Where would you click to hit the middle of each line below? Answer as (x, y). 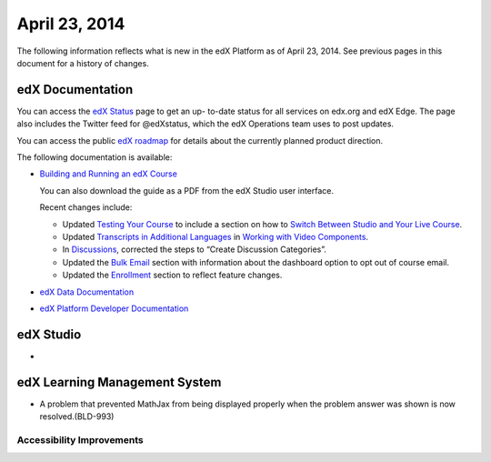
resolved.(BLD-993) (77, 417)
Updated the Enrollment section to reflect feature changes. (172, 275)
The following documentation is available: (95, 157)
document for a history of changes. (83, 63)
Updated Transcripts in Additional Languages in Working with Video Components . (215, 236)
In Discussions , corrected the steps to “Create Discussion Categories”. (195, 249)
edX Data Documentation (87, 292)
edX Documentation (75, 90)
